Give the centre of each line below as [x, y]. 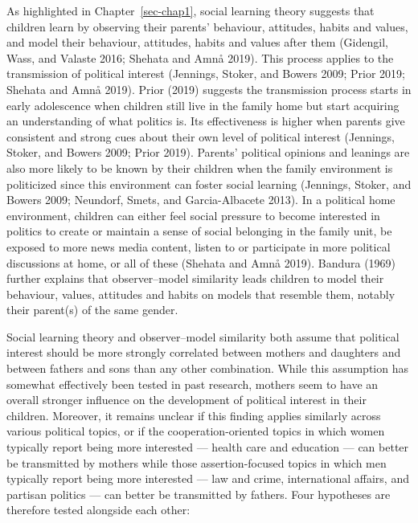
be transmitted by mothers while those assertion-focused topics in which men [197, 462]
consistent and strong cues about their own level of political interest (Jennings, [201, 136]
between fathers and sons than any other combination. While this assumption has [207, 368]
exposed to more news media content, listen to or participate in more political [199, 246]
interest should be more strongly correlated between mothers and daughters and [204, 352]
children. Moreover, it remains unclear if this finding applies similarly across [194, 415]
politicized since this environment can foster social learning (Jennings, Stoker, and [209, 184]
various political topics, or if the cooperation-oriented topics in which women [196, 431]
